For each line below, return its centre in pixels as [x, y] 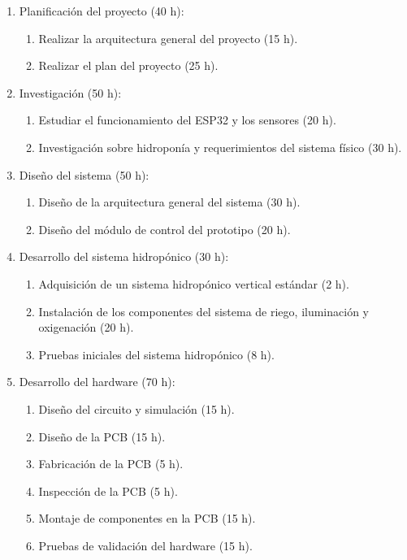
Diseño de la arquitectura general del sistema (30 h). [169, 202]
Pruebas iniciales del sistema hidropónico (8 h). [156, 354]
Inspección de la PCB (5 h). [108, 491]
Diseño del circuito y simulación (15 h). [136, 408]
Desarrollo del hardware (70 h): [97, 382]
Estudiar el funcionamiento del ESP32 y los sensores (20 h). [187, 120]
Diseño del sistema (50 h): [84, 174]
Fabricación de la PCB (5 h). [111, 464]
